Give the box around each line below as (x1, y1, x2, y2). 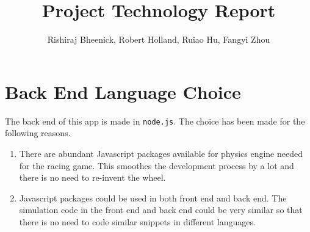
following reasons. (5, 126, 71, 139)
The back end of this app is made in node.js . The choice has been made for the (5, 114, 305, 127)
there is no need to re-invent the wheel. (19, 171, 166, 184)
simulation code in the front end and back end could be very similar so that (19, 203, 303, 216)
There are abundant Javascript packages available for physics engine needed (19, 147, 303, 159)
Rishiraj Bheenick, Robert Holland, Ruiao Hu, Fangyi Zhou (47, 33, 270, 46)
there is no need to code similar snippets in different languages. (19, 215, 256, 228)
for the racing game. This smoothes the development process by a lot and (19, 159, 294, 172)
